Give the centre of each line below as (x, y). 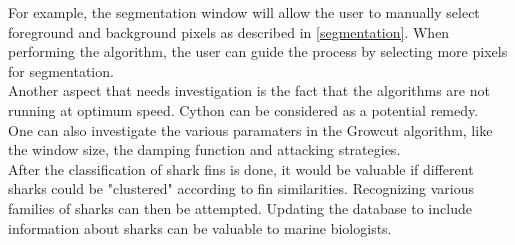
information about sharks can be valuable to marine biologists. (200, 227)
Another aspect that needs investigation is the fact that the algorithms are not (249, 90)
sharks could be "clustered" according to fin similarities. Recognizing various (241, 188)
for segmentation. (61, 70)
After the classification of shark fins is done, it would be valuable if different (241, 168)
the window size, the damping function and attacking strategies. (204, 149)
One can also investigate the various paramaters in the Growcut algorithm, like (250, 129)
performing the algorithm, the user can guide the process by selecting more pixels (258, 51)
